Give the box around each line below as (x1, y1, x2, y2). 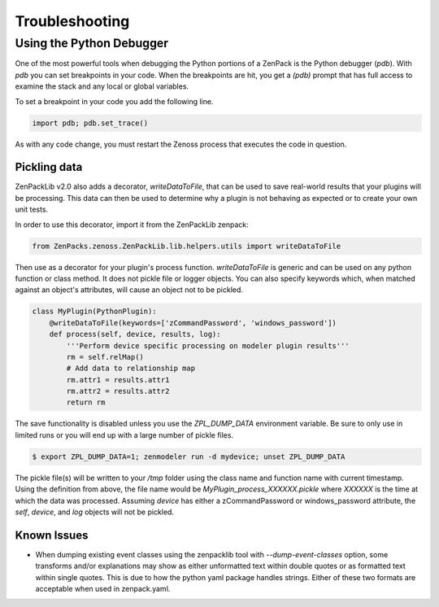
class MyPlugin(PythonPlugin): (32, 307, 158, 317)
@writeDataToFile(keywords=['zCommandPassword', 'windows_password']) (49, 318, 337, 327)
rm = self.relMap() (66, 352, 144, 361)
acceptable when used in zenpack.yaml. (35, 584, 171, 594)
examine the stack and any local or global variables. (15, 81, 189, 91)
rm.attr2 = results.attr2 (66, 386, 170, 396)
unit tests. (15, 204, 49, 215)
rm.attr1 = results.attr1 (66, 375, 170, 384)
